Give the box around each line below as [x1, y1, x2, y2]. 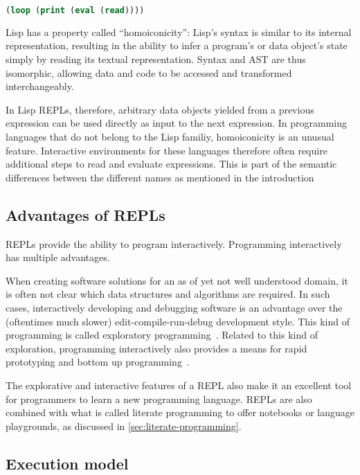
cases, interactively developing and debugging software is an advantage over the [6, 300, 343, 314]
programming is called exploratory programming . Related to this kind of [6, 328, 318, 342]
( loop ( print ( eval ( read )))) [6, 6, 145, 15]
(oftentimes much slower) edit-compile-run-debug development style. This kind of [6, 314, 350, 328]
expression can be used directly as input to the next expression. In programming [6, 116, 347, 130]
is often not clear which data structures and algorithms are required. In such [6, 287, 330, 301]
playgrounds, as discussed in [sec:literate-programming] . [6, 418, 242, 433]
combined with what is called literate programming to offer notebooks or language [6, 405, 354, 420]
